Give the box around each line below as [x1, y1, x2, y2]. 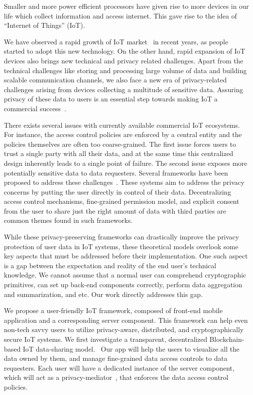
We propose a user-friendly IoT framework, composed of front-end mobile [4, 305, 223, 316]
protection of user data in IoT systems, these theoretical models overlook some [4, 241, 238, 251]
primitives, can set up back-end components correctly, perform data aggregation [4, 279, 242, 290]
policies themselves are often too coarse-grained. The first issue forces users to [4, 138, 236, 149]
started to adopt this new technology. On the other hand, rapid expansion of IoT [4, 46, 245, 56]
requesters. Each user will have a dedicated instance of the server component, [4, 362, 235, 373]
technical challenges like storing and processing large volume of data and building [4, 65, 247, 75]
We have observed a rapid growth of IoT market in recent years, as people [4, 36, 228, 46]
